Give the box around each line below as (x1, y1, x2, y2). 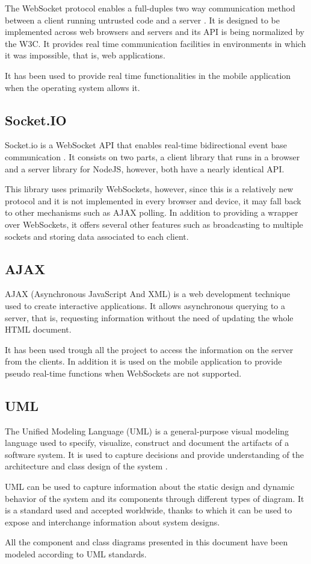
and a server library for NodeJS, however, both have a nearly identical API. (5, 162, 285, 175)
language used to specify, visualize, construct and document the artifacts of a (5, 436, 289, 449)
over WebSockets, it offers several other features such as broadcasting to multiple (5, 218, 303, 230)
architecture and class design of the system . (5, 460, 168, 472)
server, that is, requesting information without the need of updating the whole (5, 311, 294, 324)
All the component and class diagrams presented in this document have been (5, 536, 288, 548)
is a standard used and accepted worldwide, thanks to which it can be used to (5, 504, 292, 516)
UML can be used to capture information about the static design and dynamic (5, 480, 295, 493)
